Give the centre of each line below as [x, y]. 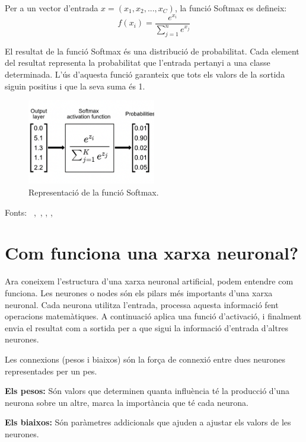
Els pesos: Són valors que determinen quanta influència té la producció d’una [147, 391]
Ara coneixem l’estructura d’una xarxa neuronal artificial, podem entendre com [149, 281]
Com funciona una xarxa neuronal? [152, 253]
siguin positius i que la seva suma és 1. [75, 86]
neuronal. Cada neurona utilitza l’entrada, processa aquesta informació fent [142, 304]
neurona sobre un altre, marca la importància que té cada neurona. [127, 402]
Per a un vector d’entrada [52, 8]
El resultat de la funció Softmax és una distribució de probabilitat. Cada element [152, 51]
